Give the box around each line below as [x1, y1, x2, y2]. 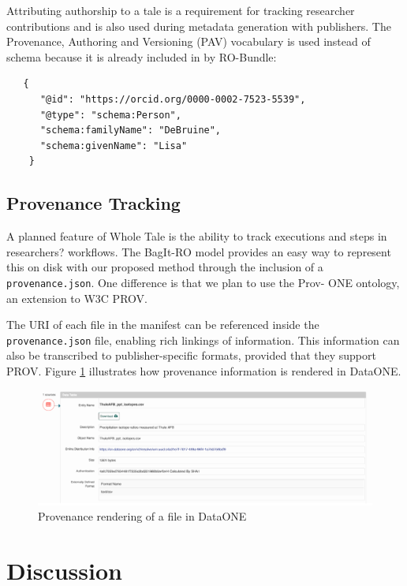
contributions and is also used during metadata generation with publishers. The [6, 17, 391, 34]
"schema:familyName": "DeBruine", [39, 125, 222, 136]
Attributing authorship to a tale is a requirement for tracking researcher [6, 2, 355, 18]
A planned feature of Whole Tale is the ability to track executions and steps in [6, 228, 387, 244]
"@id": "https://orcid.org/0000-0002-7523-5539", [39, 93, 306, 105]
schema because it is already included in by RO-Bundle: [6, 48, 277, 65]
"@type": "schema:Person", [39, 109, 181, 121]
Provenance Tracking [6, 191, 181, 215]
